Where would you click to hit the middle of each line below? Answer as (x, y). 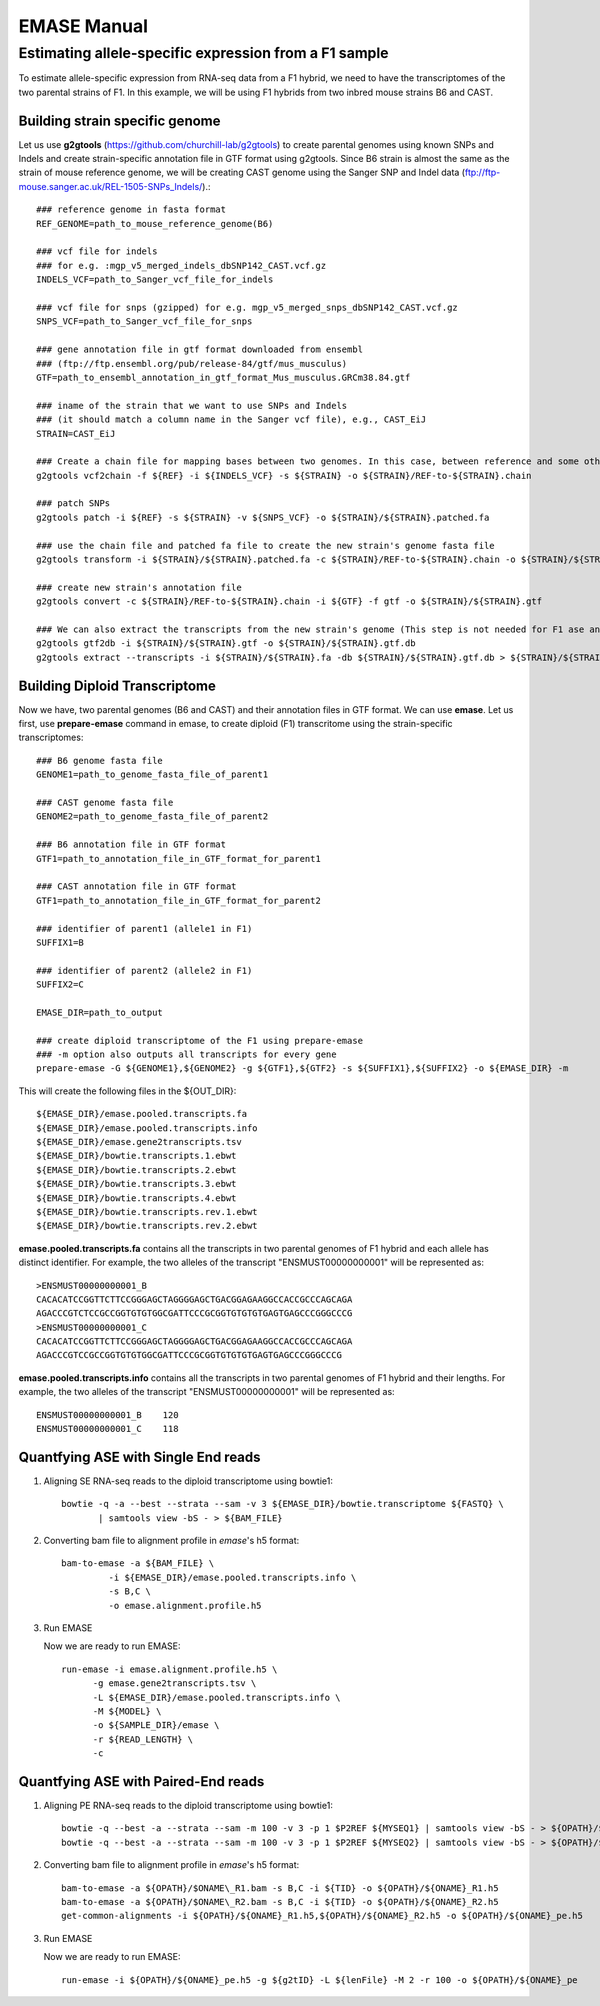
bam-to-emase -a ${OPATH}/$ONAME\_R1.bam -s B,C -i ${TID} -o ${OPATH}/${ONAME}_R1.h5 (280, 1888)
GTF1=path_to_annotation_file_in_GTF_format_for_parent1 (179, 858)
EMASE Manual (83, 26)
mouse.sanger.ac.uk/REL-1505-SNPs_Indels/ (110, 186)
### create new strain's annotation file (139, 587)
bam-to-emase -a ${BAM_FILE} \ (138, 1563)
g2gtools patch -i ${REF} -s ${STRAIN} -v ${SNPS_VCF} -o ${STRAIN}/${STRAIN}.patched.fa (263, 517)
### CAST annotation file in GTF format (136, 886)
